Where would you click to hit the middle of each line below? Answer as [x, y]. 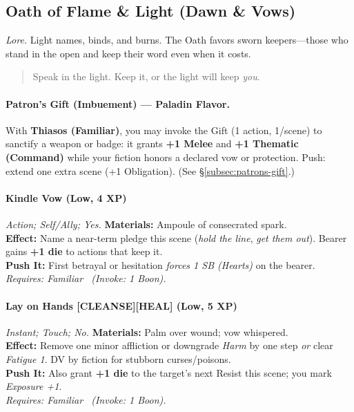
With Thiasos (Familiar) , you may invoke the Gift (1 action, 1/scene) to [164, 130]
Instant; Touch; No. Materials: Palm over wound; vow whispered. [147, 331]
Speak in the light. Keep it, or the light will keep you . [146, 76]
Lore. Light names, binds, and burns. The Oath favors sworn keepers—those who [177, 40]
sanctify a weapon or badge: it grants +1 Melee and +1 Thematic [152, 143]
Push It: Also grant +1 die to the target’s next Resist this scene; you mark [169, 372]
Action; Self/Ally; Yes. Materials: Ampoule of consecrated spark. [146, 224]
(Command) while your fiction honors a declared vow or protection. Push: [166, 157]
